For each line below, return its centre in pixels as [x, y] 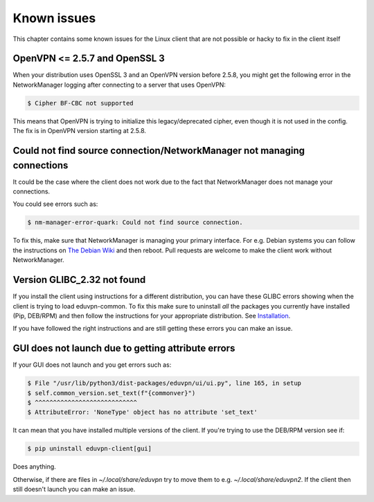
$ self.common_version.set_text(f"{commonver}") [112, 393]
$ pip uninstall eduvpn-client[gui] [90, 449]
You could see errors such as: [55, 204]
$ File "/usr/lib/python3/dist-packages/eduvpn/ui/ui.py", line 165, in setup [164, 383]
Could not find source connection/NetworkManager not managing [159, 151]
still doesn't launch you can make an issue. [74, 490]
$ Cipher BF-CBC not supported [81, 103]
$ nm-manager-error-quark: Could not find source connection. [135, 223]
